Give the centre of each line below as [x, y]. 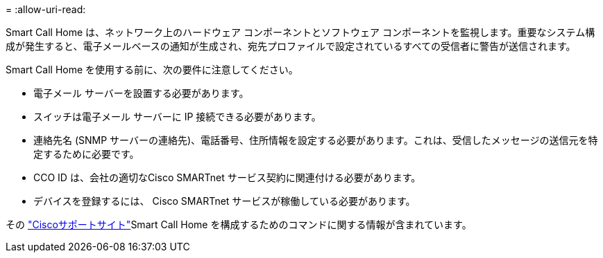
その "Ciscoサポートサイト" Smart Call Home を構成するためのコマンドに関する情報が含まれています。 [239, 224]
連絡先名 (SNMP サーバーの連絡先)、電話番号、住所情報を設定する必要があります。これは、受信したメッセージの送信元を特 [316, 140]
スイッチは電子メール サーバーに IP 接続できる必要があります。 [177, 117]
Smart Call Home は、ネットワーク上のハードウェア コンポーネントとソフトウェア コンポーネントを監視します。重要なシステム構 [300, 32]
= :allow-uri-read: [46, 9]
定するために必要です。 [86, 154]
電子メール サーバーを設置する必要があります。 [141, 93]
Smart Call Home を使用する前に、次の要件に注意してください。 [152, 70]
